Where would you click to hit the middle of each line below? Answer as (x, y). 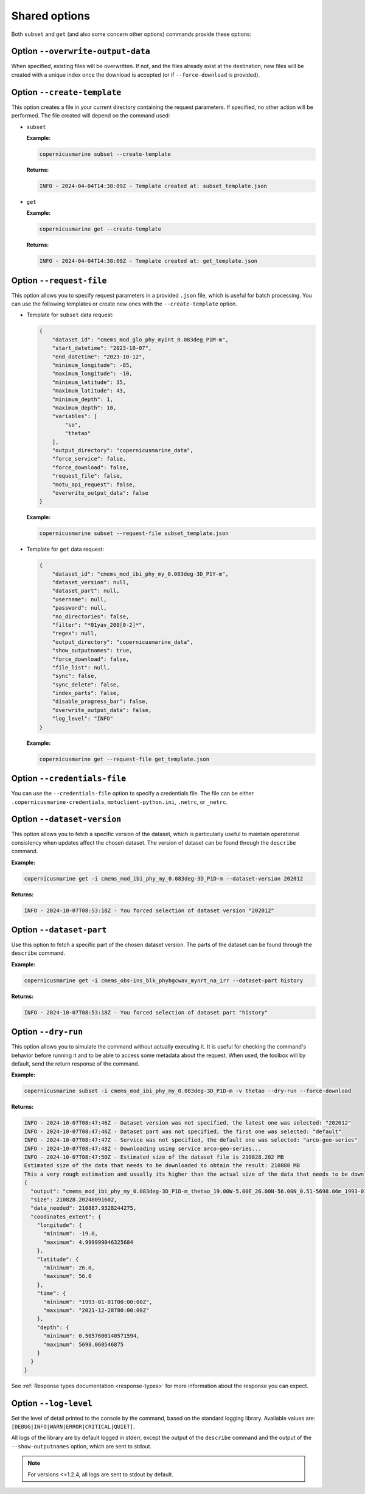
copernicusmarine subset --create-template (105, 154)
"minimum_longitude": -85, (92, 365)
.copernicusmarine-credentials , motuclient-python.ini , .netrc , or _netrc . (120, 802)
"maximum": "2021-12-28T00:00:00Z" (96, 1310)
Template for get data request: (65, 549)
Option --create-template (66, 92)
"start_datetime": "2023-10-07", (102, 348)
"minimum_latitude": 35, (89, 382)
